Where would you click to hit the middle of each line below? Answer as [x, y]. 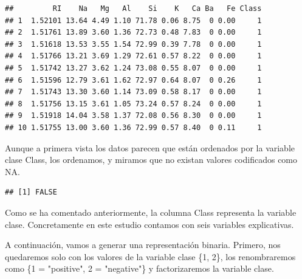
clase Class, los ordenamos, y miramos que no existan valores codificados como [151, 160]
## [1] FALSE [31, 192]
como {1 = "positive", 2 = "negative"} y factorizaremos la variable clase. [139, 268]
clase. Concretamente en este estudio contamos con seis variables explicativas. [149, 224]
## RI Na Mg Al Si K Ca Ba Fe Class [133, 9]
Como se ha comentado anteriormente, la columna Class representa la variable [151, 212]
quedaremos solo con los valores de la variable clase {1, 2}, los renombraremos [150, 256]
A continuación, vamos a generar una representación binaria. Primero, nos [143, 245]
